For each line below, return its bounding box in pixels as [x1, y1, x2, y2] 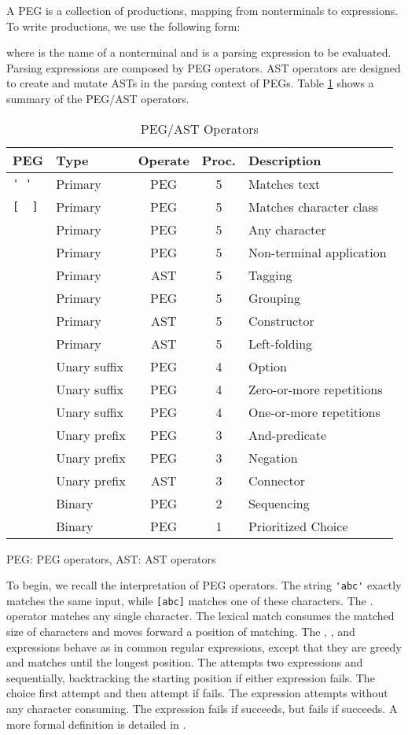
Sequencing [248, 493, 310, 512]
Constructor [248, 311, 314, 330]
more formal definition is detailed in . [6, 715, 186, 732]
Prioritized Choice [248, 516, 348, 535]
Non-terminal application [248, 242, 387, 261]
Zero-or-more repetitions [248, 379, 383, 398]
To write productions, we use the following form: [6, 17, 241, 34]
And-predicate [248, 425, 327, 444]
